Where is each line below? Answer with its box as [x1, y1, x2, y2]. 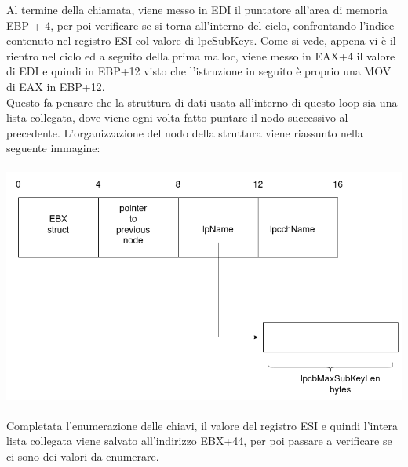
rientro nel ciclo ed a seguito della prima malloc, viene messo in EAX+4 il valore [6, 47, 395, 64]
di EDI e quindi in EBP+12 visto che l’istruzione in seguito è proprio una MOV [6, 63, 392, 79]
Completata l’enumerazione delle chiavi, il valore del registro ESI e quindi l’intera [6, 417, 399, 433]
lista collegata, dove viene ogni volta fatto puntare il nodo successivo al [6, 109, 348, 126]
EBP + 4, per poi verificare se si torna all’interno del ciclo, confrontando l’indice [6, 16, 395, 33]
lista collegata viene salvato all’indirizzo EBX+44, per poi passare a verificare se [6, 432, 392, 449]
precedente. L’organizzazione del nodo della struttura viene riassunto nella [6, 124, 363, 140]
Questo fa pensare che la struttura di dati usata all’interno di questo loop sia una [6, 93, 398, 110]
